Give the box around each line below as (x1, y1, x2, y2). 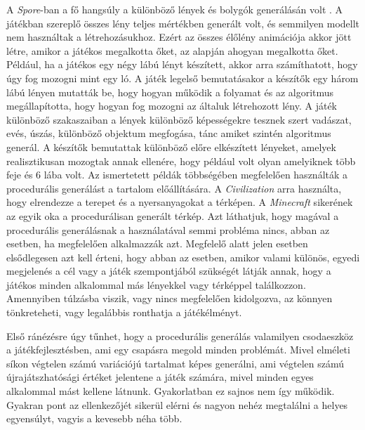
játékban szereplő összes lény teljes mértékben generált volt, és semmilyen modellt (6, 15, 360, 30)
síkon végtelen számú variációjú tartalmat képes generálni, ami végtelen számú (6, 356, 345, 370)
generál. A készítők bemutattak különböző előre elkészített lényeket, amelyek (6, 139, 336, 154)
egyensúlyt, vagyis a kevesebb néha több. (6, 411, 182, 426)
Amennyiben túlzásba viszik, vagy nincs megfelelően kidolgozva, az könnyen (6, 291, 333, 306)
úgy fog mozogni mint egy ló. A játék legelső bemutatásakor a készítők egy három (6, 70, 359, 85)
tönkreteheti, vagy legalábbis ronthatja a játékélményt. (6, 305, 242, 320)
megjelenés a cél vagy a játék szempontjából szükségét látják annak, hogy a (6, 263, 331, 278)
